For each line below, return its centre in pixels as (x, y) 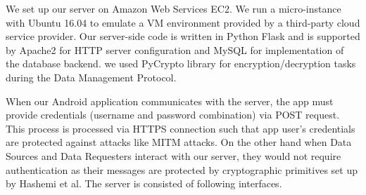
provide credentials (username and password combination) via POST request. (173, 115)
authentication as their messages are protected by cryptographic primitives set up (182, 169)
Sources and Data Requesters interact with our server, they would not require (173, 155)
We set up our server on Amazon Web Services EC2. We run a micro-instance (173, 8)
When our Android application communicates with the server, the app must (170, 101)
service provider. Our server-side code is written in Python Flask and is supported (183, 36)
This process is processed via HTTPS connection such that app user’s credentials (181, 128)
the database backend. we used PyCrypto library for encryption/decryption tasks (181, 63)
